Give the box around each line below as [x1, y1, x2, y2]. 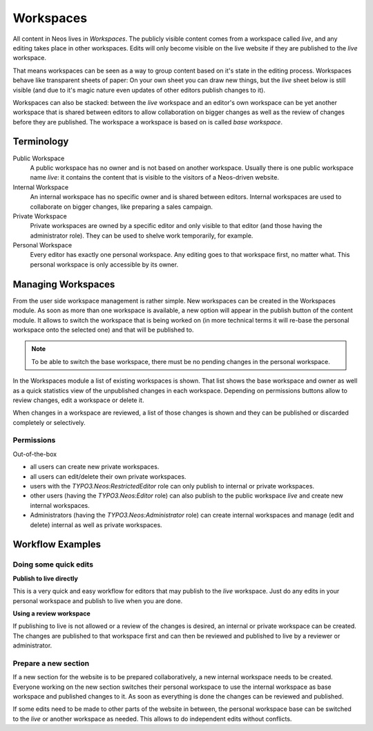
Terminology [12, 135, 69, 148]
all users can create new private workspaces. [30, 463, 160, 471]
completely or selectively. [12, 418, 86, 426]
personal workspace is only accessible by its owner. [30, 260, 179, 269]
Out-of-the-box [12, 450, 57, 458]
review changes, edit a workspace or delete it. [12, 396, 144, 404]
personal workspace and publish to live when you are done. [12, 596, 183, 605]
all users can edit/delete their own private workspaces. [30, 472, 186, 480]
